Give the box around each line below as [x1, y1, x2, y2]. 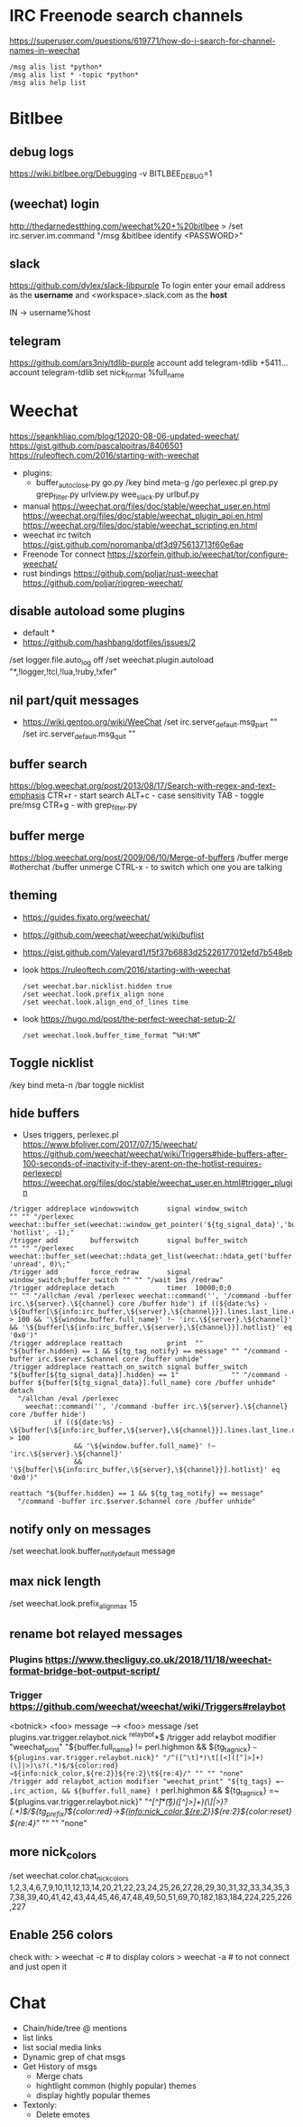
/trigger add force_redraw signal [9, 1268, 192, 1277]
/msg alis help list [9, 78, 87, 87]
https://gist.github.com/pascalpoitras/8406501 [9, 440, 183, 451]
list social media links [22, 2041, 102, 2052]
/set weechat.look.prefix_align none [22, 989, 165, 998]
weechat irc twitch [22, 529, 92, 540]
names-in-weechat [9, 44, 80, 55]
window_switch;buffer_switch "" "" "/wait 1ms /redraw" [9, 1276, 224, 1285]
